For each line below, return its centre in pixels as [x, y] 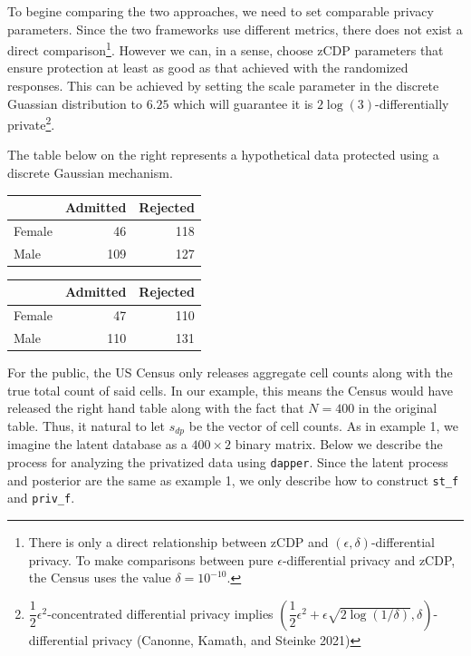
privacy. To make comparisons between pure [151, 559]
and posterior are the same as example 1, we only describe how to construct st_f [233, 480]
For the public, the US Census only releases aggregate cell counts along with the [230, 372]
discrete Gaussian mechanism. [90, 173]
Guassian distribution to [75, 103]
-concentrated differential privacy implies [160, 613]
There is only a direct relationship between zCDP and [178, 542]
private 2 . [31, 123]
